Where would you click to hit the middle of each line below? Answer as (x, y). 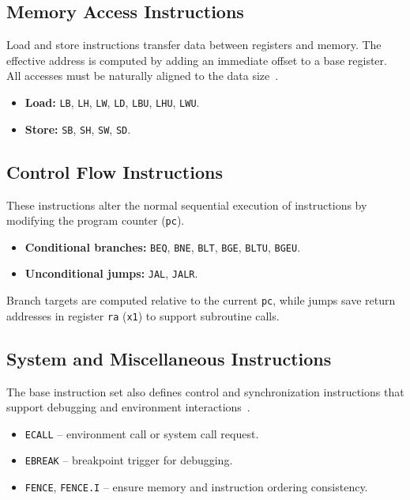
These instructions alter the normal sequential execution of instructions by (187, 205)
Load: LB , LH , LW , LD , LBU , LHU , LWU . (112, 102)
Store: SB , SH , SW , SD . (78, 129)
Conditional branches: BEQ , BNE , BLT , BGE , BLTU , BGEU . (163, 246)
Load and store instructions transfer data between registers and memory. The (194, 45)
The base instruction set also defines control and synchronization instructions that (205, 391)
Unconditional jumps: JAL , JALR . (111, 273)
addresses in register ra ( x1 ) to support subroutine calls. (143, 315)
